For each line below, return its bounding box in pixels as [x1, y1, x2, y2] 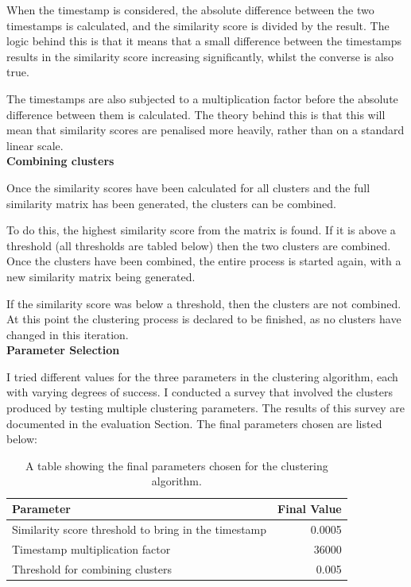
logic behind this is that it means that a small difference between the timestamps [6, 33, 402, 49]
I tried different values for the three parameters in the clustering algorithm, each [6, 368, 398, 384]
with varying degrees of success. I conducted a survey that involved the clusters [6, 384, 393, 400]
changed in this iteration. [6, 326, 129, 342]
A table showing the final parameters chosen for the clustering [25, 457, 328, 473]
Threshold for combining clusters [12, 560, 173, 577]
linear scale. [6, 137, 64, 153]
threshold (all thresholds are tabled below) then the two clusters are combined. [6, 237, 391, 253]
